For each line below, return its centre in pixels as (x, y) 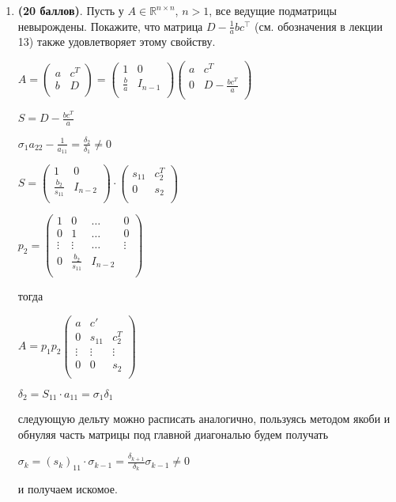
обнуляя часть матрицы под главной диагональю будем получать (173, 434)
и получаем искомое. (68, 489)
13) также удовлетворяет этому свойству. (117, 42)
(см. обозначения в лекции (319, 26)
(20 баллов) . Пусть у (71, 10)
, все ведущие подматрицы (273, 10)
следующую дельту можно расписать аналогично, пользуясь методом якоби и (204, 419)
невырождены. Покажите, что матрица (110, 26)
